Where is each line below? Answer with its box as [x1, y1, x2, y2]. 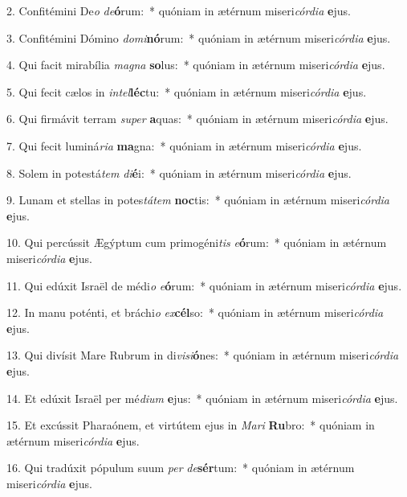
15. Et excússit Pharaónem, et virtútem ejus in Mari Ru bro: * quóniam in [6, 417, 375, 433]
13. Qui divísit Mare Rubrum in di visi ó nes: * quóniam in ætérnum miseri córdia [6, 347, 399, 364]
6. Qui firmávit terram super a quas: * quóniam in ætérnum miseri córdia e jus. [6, 110, 389, 127]
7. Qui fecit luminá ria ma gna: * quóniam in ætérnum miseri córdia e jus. [6, 137, 362, 154]
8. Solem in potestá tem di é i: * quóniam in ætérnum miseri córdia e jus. [6, 164, 352, 181]
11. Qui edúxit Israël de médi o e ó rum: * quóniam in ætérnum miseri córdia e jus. [6, 277, 402, 294]
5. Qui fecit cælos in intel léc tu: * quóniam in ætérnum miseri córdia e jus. [6, 83, 367, 100]
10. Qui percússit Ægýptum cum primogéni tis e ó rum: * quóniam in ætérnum [6, 234, 387, 251]
